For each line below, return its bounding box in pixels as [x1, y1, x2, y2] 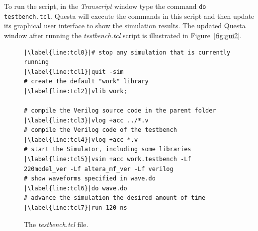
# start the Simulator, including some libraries [24, 146, 191, 153]
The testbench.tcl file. [24, 219, 88, 229]
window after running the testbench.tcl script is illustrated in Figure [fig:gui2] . [4, 30, 242, 40]
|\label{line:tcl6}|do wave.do [24, 184, 127, 192]
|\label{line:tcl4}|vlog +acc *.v [24, 136, 138, 143]
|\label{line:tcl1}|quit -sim [24, 68, 124, 75]
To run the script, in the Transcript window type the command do [4, 1, 206, 11]
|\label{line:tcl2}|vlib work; [24, 87, 127, 95]
